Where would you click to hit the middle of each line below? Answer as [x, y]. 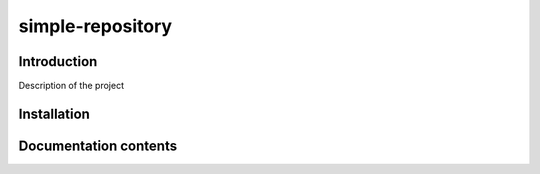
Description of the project [71, 86]
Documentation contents [98, 145]
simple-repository [95, 26]
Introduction [58, 61]
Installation [54, 113]
